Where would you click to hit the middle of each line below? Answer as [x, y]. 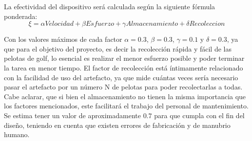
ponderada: [21, 16]
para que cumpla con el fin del [199, 115]
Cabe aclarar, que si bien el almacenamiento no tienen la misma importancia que [125, 96]
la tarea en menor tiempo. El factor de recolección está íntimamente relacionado [124, 67]
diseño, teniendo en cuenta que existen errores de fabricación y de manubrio [117, 125]
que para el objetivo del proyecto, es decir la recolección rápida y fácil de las [118, 48]
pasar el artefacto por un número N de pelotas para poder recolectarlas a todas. [123, 87]
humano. [17, 134]
